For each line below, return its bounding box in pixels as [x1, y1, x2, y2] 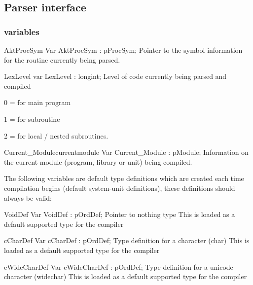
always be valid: [4, 192, 52, 203]
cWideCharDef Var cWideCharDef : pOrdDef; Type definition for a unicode [4, 261, 233, 272]
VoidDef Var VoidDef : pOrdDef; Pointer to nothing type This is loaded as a [4, 209, 235, 219]
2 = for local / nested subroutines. [4, 130, 108, 141]
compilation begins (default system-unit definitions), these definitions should [4, 182, 235, 193]
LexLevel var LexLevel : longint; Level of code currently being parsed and [4, 71, 227, 81]
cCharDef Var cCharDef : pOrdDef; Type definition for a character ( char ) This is [4, 235, 250, 246]
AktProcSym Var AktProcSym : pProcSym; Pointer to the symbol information [4, 45, 243, 55]
